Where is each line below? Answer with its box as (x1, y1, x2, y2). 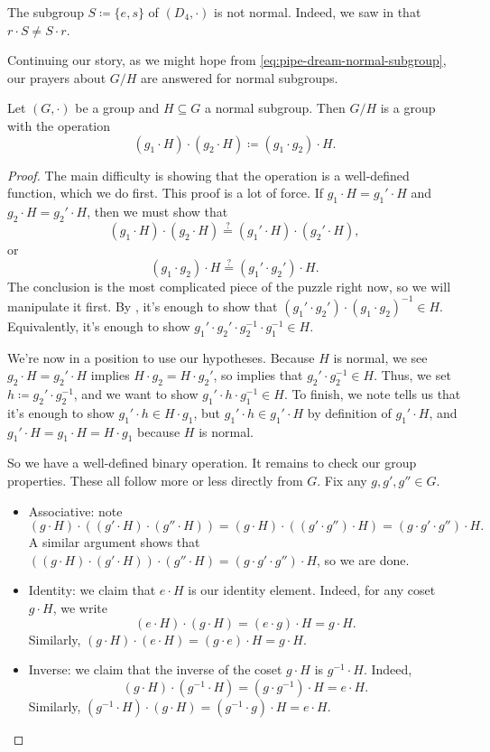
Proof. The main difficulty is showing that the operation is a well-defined (7, 165, 410, 184)
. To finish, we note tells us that (283, 385, 461, 404)
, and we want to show (73, 385, 199, 404)
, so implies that (213, 366, 303, 385)
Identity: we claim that (28, 580, 156, 599)
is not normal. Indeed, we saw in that (214, 3, 421, 21)
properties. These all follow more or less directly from (7, 471, 303, 490)
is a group (380, 98, 436, 117)
